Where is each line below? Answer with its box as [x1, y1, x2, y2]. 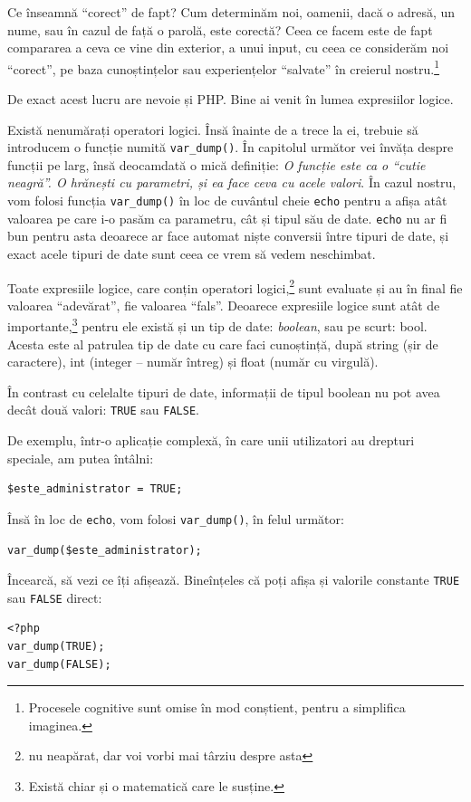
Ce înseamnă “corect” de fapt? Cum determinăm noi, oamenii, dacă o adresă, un [7, 3, 456, 21]
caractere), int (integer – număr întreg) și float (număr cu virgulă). [7, 352, 379, 371]
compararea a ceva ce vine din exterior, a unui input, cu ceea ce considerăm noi [7, 38, 449, 57]
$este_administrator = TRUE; [7, 482, 183, 496]
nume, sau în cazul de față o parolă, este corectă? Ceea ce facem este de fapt [7, 20, 433, 39]
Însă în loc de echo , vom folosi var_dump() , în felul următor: [7, 509, 344, 528]
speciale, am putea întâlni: [7, 448, 154, 467]
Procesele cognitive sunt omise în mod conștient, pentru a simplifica [28, 698, 406, 717]
